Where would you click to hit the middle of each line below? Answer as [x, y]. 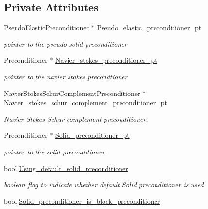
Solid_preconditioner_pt [93, 135]
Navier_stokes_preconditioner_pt [106, 60]
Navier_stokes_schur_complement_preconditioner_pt [86, 103]
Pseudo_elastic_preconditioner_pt [149, 28]
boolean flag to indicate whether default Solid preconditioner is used [104, 184]
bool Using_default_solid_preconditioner [66, 168]
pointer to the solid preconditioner [54, 151]
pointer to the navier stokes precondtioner [66, 76]
